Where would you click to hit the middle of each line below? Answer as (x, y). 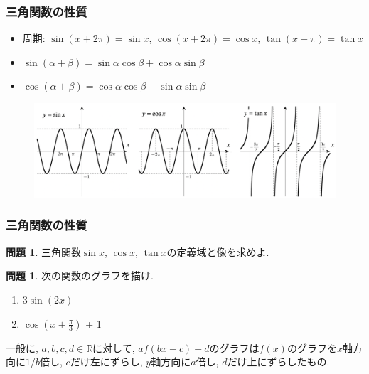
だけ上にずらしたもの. (278, 362)
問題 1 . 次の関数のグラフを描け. (80, 276)
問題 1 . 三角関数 (43, 251)
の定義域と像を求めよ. (218, 251)
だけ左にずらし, (106, 362)
